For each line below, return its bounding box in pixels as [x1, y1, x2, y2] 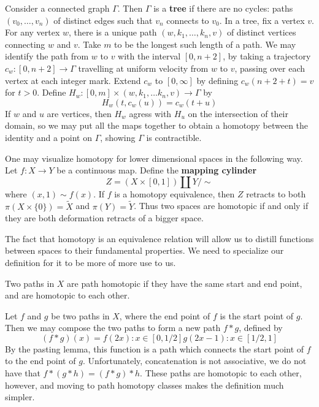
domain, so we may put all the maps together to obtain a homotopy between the [5, 119, 309, 132]
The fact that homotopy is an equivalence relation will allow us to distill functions [5, 232, 314, 245]
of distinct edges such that [53, 13, 153, 26]
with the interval [118, 50, 181, 63]
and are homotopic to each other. [5, 289, 130, 302]
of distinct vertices [226, 26, 296, 39]
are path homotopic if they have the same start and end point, [67, 276, 302, 289]
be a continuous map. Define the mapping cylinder [56, 164, 257, 177]
